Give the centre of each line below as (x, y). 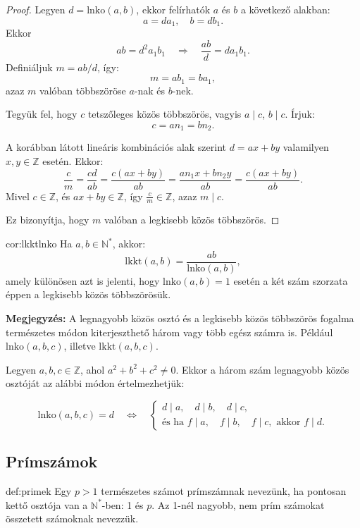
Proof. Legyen (36, 9)
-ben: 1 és (123, 504)
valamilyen (306, 147)
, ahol (93, 369)
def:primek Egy (39, 491)
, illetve (80, 346)
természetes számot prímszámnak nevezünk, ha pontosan (224, 491)
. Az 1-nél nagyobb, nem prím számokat (238, 504)
